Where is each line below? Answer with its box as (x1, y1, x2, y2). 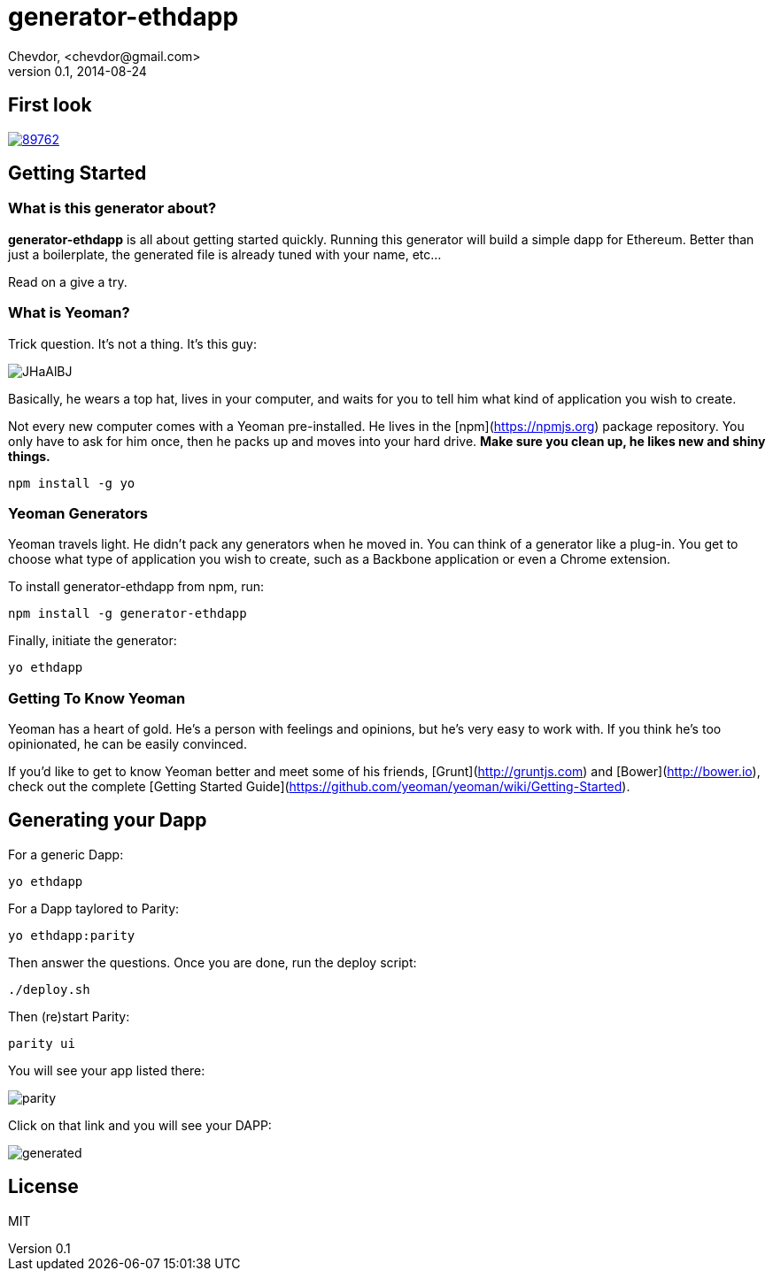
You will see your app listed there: (8, 1062, 205, 1078)
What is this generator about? (8, 199, 217, 218)
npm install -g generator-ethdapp (8, 606, 247, 621)
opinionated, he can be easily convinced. (8, 736, 247, 752)
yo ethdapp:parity (8, 928, 135, 943)
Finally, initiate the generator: (8, 633, 177, 649)
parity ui (8, 1035, 75, 1051)
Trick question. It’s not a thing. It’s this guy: (8, 335, 257, 351)
